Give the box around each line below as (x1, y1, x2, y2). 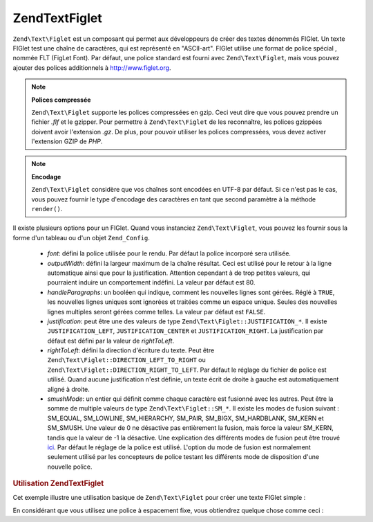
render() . (31, 205, 63, 213)
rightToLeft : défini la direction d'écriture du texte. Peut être (47, 346, 215, 354)
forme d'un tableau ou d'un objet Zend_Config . (12, 233, 150, 242)
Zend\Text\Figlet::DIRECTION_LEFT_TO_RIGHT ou (47, 356, 207, 364)
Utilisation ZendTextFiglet (12, 478, 104, 488)
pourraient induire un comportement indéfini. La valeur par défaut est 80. (47, 278, 256, 287)
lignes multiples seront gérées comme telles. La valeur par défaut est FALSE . (47, 307, 266, 316)
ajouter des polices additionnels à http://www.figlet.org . (12, 63, 171, 72)
